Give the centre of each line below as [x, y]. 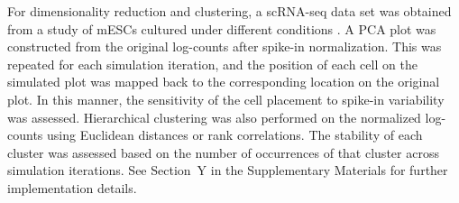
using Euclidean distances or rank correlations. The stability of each [235, 135]
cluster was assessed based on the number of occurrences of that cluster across [223, 152]
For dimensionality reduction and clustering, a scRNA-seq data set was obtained [229, 11]
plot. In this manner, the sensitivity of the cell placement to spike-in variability [226, 99]
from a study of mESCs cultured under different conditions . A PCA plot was [222, 28]
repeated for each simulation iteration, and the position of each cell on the [212, 64]
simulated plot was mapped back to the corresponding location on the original [224, 82]
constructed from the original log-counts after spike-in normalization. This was [225, 46]
